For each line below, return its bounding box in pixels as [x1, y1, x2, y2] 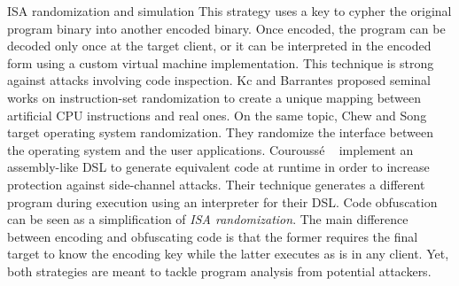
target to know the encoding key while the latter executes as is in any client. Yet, [7, 244, 449, 263]
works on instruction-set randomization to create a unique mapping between [7, 88, 422, 106]
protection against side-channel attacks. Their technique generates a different [7, 174, 425, 193]
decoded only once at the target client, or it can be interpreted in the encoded [7, 36, 432, 55]
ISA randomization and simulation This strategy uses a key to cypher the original [7, 2, 452, 19]
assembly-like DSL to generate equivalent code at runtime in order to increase [7, 158, 430, 176]
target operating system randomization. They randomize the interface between [7, 123, 433, 142]
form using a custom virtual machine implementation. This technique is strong [7, 53, 434, 72]
